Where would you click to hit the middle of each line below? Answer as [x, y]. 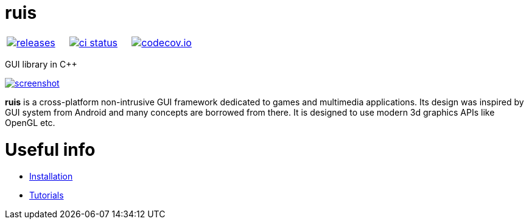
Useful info [50, 149]
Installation [51, 177]
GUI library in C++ [41, 64]
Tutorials [47, 195]
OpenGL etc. [30, 122]
